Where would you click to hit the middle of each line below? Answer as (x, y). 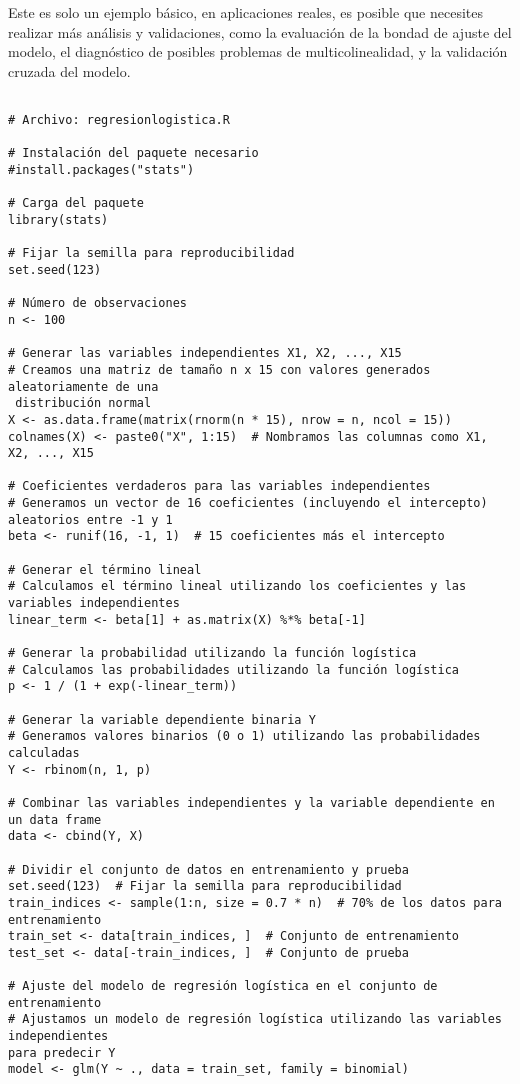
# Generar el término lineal (105, 569)
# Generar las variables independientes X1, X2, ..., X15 (205, 353)
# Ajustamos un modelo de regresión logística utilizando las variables (255, 1019)
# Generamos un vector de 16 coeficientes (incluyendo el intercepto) (248, 503)
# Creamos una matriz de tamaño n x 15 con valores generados (219, 369)
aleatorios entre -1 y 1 (90, 519)
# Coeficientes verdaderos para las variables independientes (219, 486)
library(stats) (58, 219)
